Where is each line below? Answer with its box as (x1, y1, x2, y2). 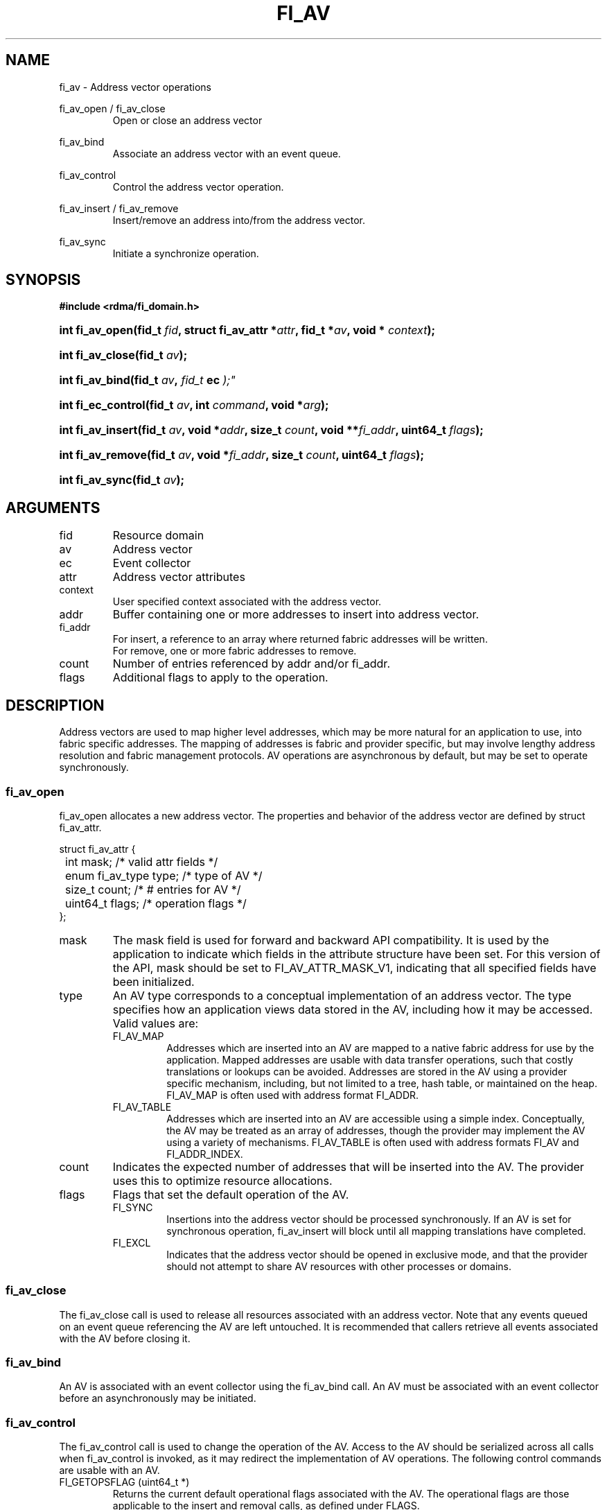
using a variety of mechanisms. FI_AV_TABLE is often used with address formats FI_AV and (166, 1136, 579, 1148)
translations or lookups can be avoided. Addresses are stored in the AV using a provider (166, 1065, 568, 1077)
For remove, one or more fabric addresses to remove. (112, 645, 357, 657)
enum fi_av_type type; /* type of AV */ (65, 868, 263, 883)
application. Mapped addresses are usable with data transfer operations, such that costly (166, 1053, 574, 1066)
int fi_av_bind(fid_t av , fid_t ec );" (59, 373, 236, 388)
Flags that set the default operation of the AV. (112, 1187, 349, 1201)
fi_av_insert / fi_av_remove (59, 202, 179, 214)
